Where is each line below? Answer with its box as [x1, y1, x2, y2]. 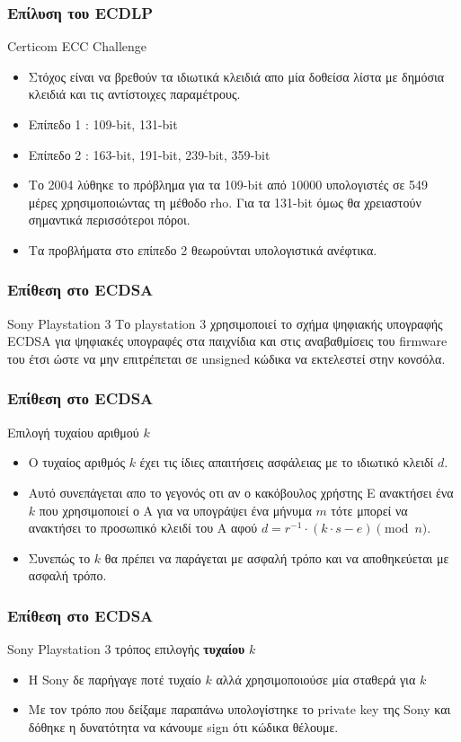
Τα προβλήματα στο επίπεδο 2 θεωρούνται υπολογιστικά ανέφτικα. [28, 240, 377, 259]
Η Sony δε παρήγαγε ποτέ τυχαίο [28, 669, 201, 688]
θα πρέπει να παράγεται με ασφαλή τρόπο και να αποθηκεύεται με [104, 548, 449, 567]
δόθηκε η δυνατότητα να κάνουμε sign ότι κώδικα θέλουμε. [28, 717, 339, 736]
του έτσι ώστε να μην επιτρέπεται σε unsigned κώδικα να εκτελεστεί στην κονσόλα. [7, 349, 446, 367]
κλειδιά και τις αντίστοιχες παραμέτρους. [28, 84, 241, 103]
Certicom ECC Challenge [7, 37, 146, 56]
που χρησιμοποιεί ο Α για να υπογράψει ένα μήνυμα [39, 500, 312, 519]
